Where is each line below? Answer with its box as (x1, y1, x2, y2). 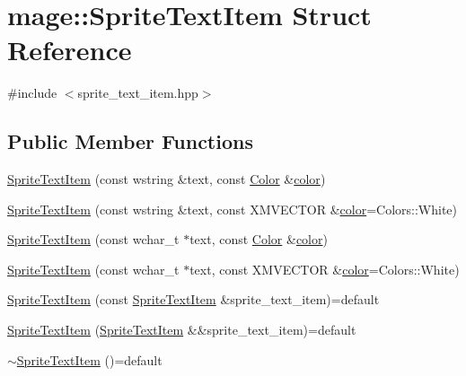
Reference (7, 31, 132, 68)
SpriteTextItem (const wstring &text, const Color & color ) (7, 170, 326, 188)
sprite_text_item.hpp (77, 83, 198, 102)
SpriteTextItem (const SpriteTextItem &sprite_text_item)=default (7, 290, 380, 309)
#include (7, 83, 57, 102)
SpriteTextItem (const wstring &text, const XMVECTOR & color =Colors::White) (7, 199, 458, 218)
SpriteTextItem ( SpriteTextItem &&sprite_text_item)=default (7, 320, 356, 339)
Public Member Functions (7, 127, 253, 155)
